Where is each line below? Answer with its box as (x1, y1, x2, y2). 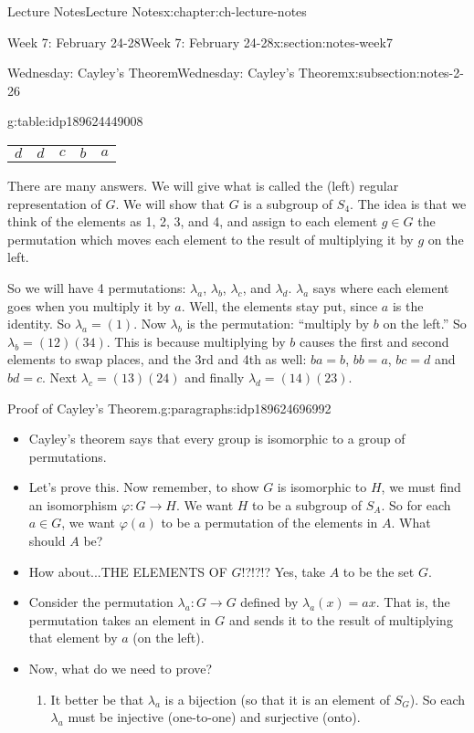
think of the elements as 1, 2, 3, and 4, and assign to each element (7, 212, 378, 231)
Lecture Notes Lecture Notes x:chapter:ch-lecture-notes (7, 2, 307, 20)
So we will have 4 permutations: (7, 277, 186, 297)
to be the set (342, 561, 415, 581)
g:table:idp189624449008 (7, 111, 143, 131)
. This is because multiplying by (106, 331, 286, 351)
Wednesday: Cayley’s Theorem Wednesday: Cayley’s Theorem (7, 63, 349, 82)
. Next (42, 367, 78, 386)
